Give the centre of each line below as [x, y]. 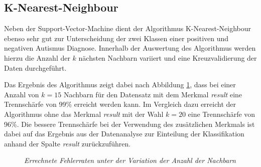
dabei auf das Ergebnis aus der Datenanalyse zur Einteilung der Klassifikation [124, 134]
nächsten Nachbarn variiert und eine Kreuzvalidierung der [168, 57]
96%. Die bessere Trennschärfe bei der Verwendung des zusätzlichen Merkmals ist [129, 124]
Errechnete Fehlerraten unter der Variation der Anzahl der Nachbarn [130, 160]
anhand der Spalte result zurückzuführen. [68, 143]
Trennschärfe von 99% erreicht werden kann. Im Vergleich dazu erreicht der [120, 104]
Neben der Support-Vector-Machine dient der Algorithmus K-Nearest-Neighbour [128, 28]
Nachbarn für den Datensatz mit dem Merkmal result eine [153, 94]
